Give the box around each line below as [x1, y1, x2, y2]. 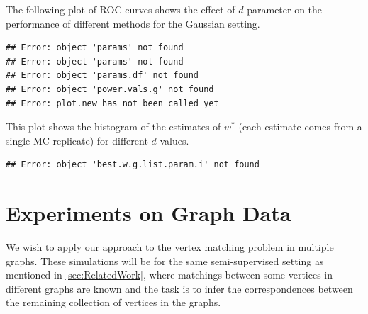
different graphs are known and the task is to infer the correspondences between [6, 281, 353, 296]
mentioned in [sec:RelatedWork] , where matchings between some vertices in [6, 267, 333, 282]
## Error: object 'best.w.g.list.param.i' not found [6, 159, 260, 170]
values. [160, 133, 189, 147]
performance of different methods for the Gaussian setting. [6, 16, 260, 30]
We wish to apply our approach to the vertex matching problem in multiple [6, 240, 334, 254]
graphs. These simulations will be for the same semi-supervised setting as [6, 253, 324, 268]
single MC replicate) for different [6, 133, 148, 147]
